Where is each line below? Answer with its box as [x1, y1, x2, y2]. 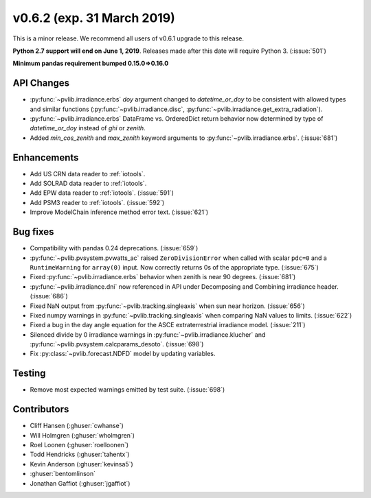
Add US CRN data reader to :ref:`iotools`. [30, 169, 146, 178]
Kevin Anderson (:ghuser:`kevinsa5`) [30, 460, 133, 468]
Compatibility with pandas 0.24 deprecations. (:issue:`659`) [30, 244, 199, 252]
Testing [12, 368, 46, 379]
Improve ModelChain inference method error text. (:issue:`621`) [30, 208, 209, 216]
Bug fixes [12, 226, 54, 238]
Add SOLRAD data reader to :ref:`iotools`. [30, 179, 147, 188]
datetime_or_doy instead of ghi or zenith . [30, 124, 146, 132]
